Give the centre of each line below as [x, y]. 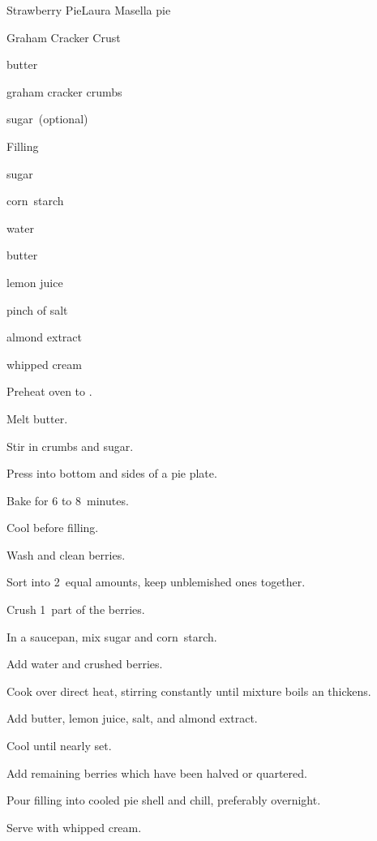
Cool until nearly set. [59, 746]
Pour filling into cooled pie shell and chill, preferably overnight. [164, 800]
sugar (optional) [47, 119]
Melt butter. [37, 418]
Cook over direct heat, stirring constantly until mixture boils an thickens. [189, 691]
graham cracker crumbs [64, 91]
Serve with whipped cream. [74, 827]
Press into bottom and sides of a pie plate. [112, 473]
